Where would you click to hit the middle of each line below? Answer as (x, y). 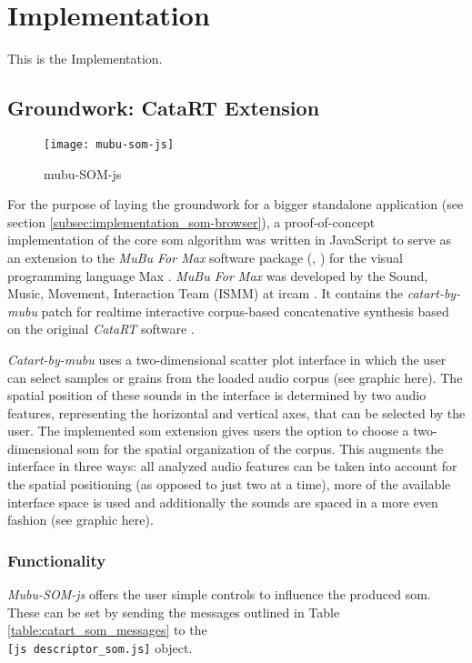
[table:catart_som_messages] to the (107, 630)
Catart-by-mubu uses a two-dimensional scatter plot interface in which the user (227, 359)
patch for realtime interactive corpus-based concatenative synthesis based (245, 311)
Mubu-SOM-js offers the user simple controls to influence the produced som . (219, 594)
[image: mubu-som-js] (109, 144)
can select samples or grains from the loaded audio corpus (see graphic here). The (235, 377)
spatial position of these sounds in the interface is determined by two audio (217, 395)
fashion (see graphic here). (80, 520)
